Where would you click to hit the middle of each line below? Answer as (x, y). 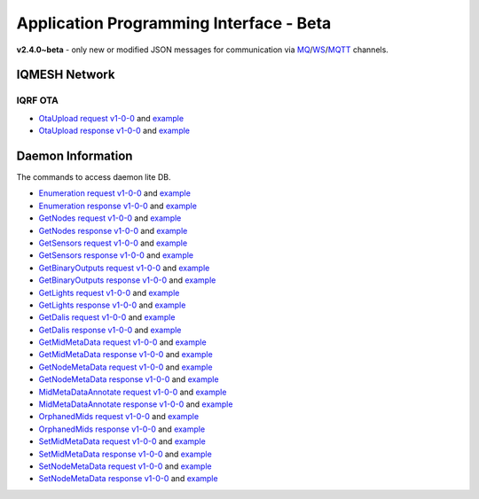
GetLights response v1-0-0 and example (112, 305)
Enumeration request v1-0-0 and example (114, 193)
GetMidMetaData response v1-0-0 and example (126, 355)
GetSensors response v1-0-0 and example (116, 255)
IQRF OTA (38, 100)
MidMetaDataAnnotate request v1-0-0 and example (133, 392)
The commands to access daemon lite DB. (94, 177)
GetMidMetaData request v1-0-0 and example (123, 342)
